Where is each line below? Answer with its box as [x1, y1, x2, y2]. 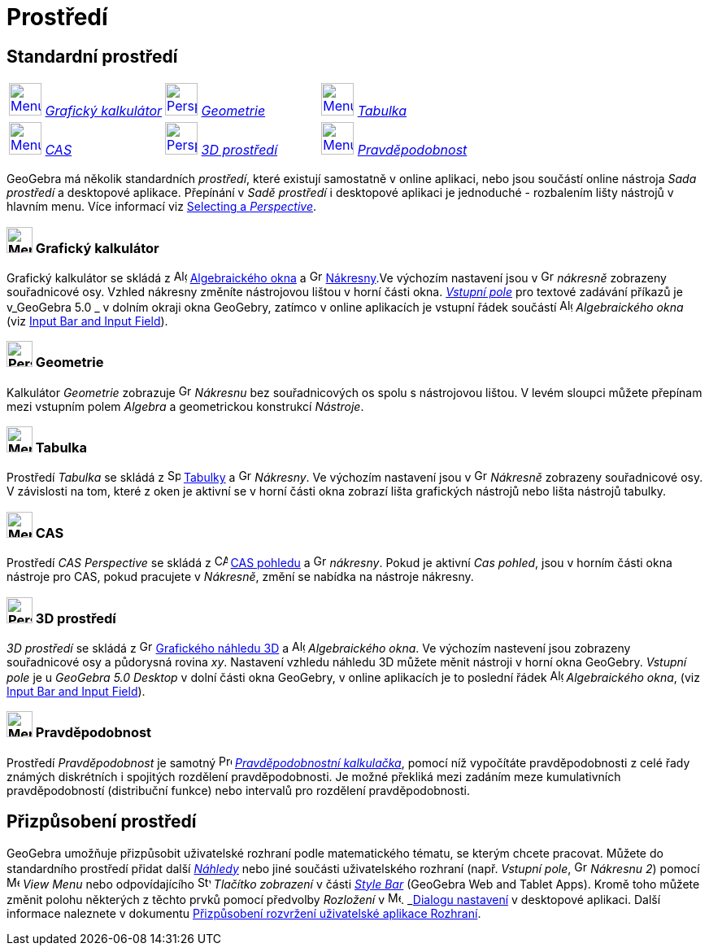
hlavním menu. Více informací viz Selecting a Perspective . [7, 199, 317, 214]
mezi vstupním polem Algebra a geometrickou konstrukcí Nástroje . [7, 399, 364, 413]
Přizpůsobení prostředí [7, 811, 197, 832]
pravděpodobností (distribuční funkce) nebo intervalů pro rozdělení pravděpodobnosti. [7, 783, 470, 797]
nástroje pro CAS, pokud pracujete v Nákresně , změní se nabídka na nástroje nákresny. [7, 570, 474, 584]
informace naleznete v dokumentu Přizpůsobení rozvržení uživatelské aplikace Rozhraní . [7, 906, 481, 920]
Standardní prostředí [7, 46, 178, 67]
